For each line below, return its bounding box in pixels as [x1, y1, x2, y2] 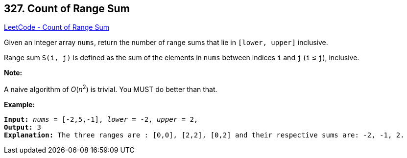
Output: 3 [4, 123, 41, 132]
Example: [4, 100, 35, 109]
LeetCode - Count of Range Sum [4, 23, 109, 32]
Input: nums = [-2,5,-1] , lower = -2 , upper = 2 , [4, 115, 198, 124]
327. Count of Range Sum [4, 2, 130, 15]
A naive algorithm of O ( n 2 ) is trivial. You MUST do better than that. [4, 84, 217, 94]
